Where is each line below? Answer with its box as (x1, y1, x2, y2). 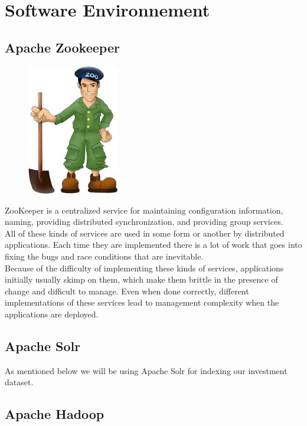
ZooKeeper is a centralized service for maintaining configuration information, (5, 204, 283, 216)
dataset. (5, 376, 34, 388)
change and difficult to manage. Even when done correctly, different (5, 284, 249, 297)
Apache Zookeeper (5, 38, 120, 56)
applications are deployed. (5, 308, 99, 320)
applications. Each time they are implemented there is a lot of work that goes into (5, 238, 302, 251)
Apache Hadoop (5, 405, 104, 423)
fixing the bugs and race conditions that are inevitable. (5, 250, 204, 263)
